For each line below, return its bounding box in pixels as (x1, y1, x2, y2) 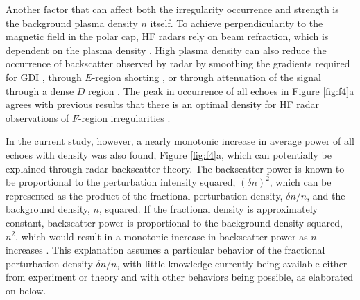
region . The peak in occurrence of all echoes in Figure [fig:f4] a (88, 83, 354, 98)
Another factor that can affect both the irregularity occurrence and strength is (6, 2, 339, 16)
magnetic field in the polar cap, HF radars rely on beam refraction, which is (6, 29, 329, 44)
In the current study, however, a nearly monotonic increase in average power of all (6, 134, 354, 148)
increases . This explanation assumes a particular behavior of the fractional (6, 242, 325, 257)
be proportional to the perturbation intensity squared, (6, 175, 236, 189)
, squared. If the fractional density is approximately (98, 202, 318, 216)
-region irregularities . (78, 110, 171, 125)
